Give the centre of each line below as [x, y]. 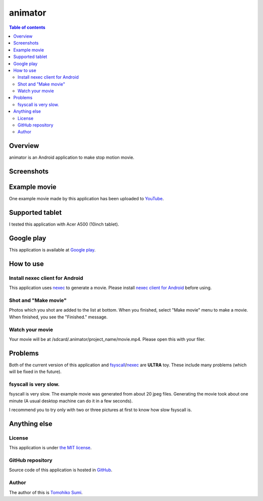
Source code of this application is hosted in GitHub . [61, 470]
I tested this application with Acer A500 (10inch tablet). [64, 224]
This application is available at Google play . [52, 250]
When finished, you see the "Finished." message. [58, 317]
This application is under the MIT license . [50, 448]
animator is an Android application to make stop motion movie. [72, 157]
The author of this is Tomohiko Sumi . [46, 492]
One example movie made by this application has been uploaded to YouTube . [86, 199]
